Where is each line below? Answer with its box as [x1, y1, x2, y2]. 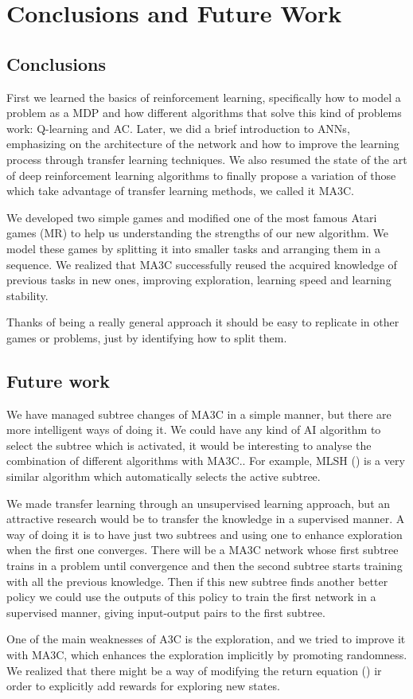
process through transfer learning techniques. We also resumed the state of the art [6, 150, 407, 167]
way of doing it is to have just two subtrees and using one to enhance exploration [6, 525, 403, 542]
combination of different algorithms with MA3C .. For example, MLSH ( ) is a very [6, 452, 405, 469]
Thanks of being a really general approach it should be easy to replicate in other [6, 314, 399, 330]
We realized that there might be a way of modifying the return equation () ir [6, 662, 382, 678]
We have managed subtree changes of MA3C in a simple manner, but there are [6, 405, 392, 422]
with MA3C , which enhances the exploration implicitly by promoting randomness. [6, 646, 407, 662]
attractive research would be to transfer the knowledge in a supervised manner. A [6, 510, 405, 527]
